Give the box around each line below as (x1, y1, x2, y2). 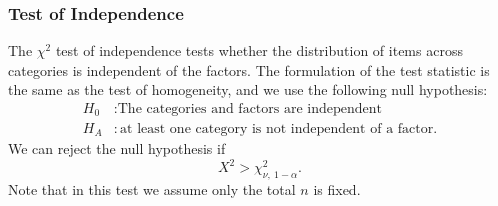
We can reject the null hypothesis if (8, 137, 226, 158)
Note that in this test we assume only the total (8, 178, 296, 199)
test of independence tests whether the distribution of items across (55, 40, 463, 61)
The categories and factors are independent (117, 102, 382, 117)
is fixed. (313, 178, 361, 199)
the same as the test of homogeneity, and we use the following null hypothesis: (8, 79, 488, 100)
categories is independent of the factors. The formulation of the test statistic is (8, 59, 490, 80)
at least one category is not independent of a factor (120, 121, 434, 136)
